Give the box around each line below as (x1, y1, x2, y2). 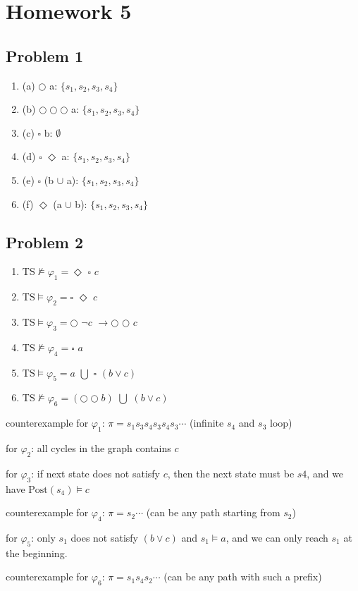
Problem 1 (6, 44, 83, 66)
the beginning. (6, 545, 68, 560)
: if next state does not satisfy (31, 465, 160, 480)
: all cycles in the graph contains (31, 440, 171, 455)
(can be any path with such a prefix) (163, 569, 322, 584)
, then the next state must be (167, 465, 295, 480)
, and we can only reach (226, 530, 328, 544)
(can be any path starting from (146, 505, 280, 520)
